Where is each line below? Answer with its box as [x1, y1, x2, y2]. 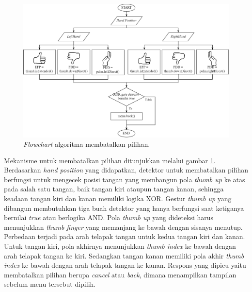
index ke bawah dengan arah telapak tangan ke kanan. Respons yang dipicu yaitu [4, 260, 246, 270]
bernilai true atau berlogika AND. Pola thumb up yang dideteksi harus [4, 212, 214, 223]
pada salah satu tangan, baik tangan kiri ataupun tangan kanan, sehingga [4, 184, 224, 194]
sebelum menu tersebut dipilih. [4, 279, 96, 289]
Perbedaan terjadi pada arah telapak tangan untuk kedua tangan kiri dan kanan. [4, 231, 245, 241]
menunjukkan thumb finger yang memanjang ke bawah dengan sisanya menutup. [4, 222, 243, 232]
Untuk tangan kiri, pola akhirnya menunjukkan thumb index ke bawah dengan [4, 241, 236, 251]
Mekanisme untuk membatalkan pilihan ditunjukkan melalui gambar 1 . [4, 155, 216, 165]
